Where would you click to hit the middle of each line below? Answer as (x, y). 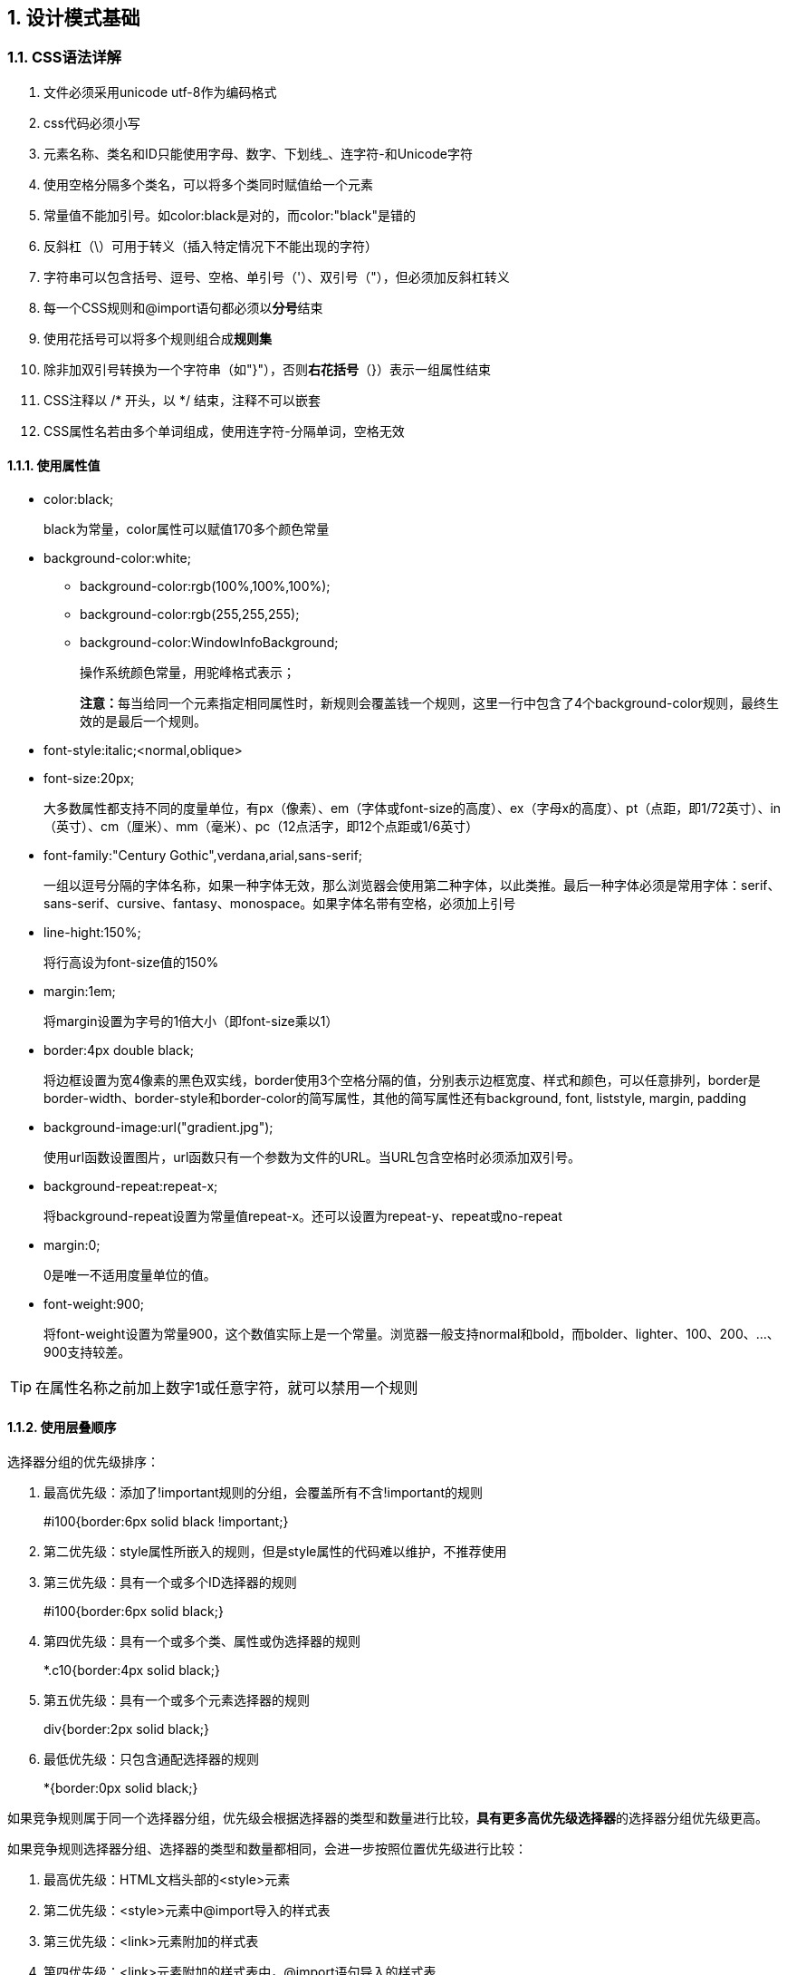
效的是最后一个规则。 (143, 721)
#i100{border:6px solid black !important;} (166, 1522)
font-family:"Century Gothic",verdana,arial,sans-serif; (203, 856)
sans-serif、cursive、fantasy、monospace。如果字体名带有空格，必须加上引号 (280, 904)
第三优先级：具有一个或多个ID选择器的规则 (170, 1583)
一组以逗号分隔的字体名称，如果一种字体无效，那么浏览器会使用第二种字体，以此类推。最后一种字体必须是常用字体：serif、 (412, 886)
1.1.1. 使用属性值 (54, 466)
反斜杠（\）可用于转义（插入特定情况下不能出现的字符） (211, 246)
